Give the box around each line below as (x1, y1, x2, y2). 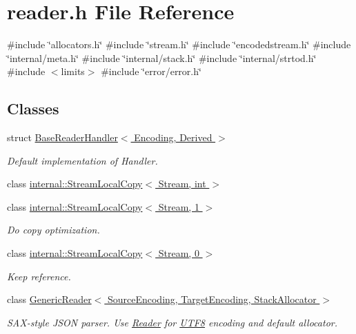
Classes (7, 98, 59, 119)
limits (61, 64, 85, 79)
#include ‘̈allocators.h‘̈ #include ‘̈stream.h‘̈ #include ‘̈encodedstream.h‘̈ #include (7, 37, 351, 52)
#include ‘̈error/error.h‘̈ (101, 64, 201, 79)
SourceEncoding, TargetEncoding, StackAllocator (107, 292, 317, 306)
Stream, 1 (158, 199, 199, 213)
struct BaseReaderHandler (7, 130, 118, 145)
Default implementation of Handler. (7, 153, 158, 167)
